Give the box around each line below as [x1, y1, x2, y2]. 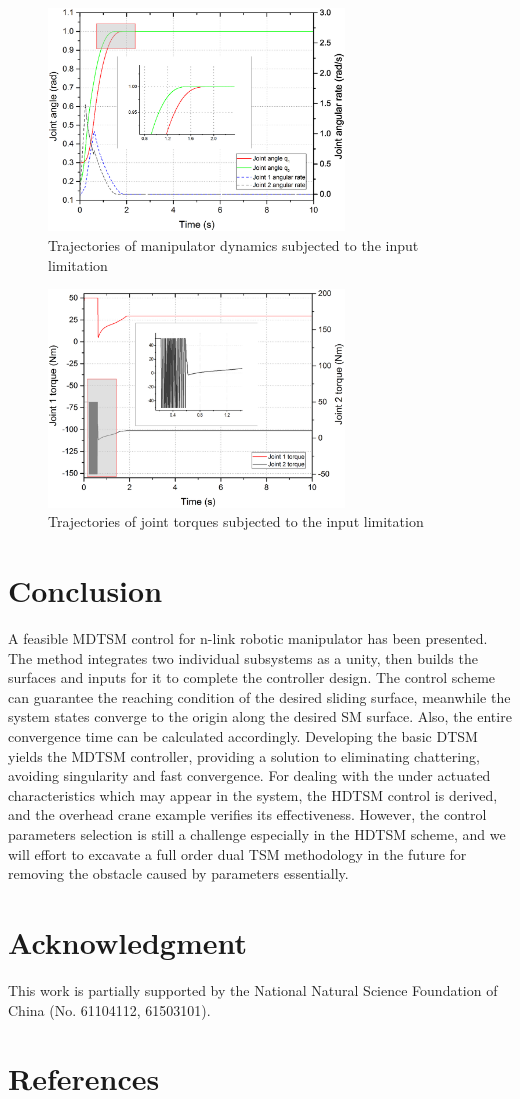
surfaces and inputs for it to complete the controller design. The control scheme [8, 667, 496, 688]
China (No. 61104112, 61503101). [8, 999, 211, 1020]
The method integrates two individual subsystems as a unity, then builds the [8, 647, 478, 668]
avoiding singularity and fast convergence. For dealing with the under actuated [8, 765, 491, 786]
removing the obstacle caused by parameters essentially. [8, 863, 349, 884]
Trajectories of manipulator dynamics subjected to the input [48, 235, 419, 256]
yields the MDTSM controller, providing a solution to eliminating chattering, [8, 745, 480, 766]
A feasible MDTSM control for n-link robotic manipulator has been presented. [8, 628, 488, 649]
